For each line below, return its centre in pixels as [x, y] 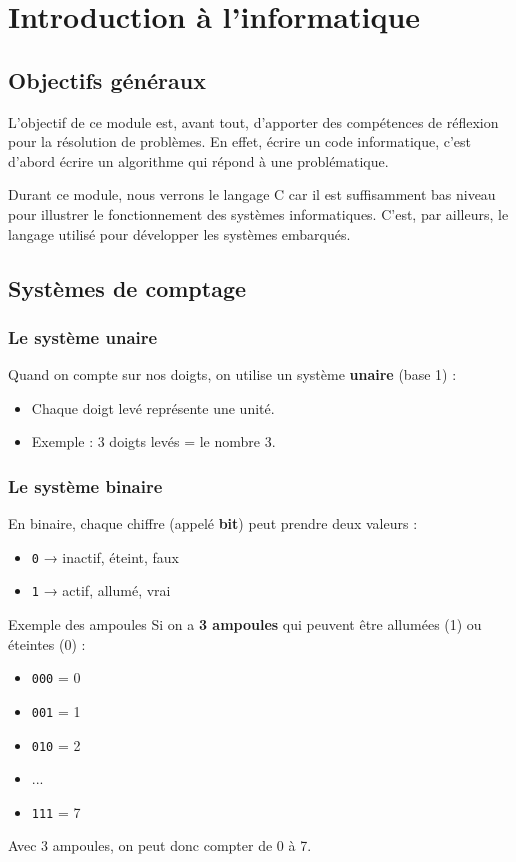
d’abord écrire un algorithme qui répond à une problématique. [198, 160]
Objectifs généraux [107, 79]
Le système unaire [83, 336]
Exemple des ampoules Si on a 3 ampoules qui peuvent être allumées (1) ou [245, 624]
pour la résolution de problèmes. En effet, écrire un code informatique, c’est [240, 141]
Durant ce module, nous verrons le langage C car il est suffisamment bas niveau [252, 194]
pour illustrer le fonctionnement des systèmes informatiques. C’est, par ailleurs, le [258, 213]
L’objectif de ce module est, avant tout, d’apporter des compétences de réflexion [253, 121]
